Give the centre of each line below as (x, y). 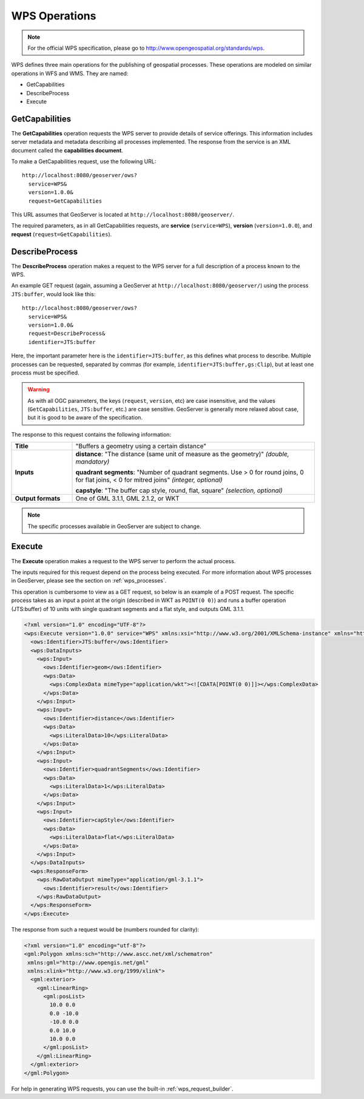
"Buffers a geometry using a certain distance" (141, 446)
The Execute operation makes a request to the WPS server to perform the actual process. (123, 561)
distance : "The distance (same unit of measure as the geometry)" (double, (182, 454)
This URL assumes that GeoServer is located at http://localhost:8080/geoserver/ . (123, 214)
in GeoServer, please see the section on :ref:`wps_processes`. (89, 581)
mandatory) (93, 462)
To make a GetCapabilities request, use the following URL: (84, 161)
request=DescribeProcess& (67, 333)
